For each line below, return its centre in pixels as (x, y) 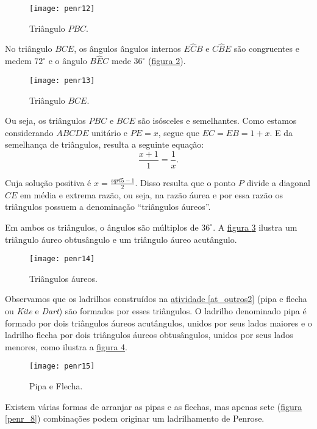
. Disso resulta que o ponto (185, 182)
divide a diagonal (279, 182)
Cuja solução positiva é (48, 182)
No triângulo (29, 49)
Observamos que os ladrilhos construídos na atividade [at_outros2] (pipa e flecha (156, 299)
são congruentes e (266, 49)
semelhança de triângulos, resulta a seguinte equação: (105, 144)
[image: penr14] (62, 259)
